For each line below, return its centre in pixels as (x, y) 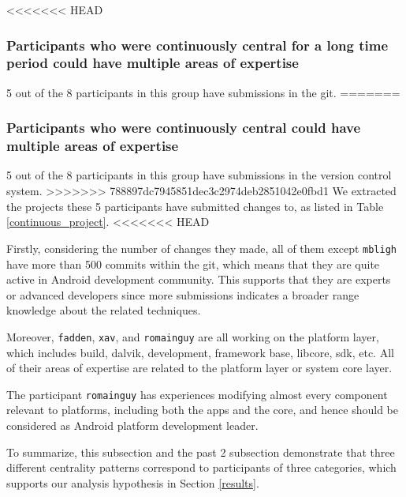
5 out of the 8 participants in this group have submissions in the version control (199, 175)
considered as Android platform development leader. (132, 425)
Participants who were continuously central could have (184, 128)
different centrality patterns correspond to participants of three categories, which (201, 467)
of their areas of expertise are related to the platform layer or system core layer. (199, 368)
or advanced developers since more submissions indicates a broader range (183, 294)
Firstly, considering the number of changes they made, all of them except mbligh (201, 248)
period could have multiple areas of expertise (153, 63)
